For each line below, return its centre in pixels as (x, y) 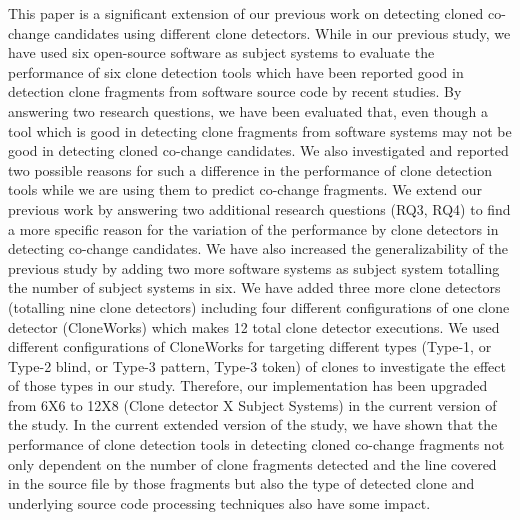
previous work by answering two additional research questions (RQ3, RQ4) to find (259, 208)
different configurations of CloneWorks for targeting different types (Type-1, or (250, 346)
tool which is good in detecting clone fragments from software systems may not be (260, 130)
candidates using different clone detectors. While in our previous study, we (282, 32)
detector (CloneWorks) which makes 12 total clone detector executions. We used (254, 326)
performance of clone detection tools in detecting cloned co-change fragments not (256, 444)
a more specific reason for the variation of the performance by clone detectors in (253, 228)
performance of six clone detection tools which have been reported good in (236, 71)
